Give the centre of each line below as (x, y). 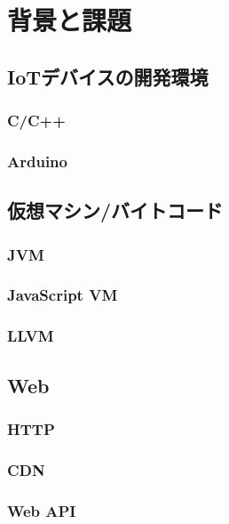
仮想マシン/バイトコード (115, 210)
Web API (42, 510)
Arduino (37, 161)
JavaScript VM (63, 295)
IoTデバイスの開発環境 (108, 76)
